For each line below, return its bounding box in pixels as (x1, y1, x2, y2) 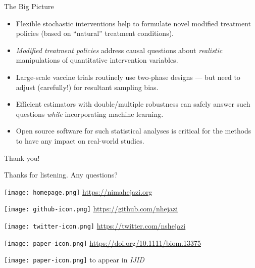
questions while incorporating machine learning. (16, 108, 164, 119)
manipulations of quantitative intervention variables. (16, 55, 178, 65)
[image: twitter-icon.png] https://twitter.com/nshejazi (4, 220, 186, 231)
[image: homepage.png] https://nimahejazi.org (4, 186, 152, 197)
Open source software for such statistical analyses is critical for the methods (16, 125, 251, 136)
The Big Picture (4, 1, 54, 11)
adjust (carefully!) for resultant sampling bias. (16, 81, 159, 92)
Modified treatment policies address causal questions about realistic (16, 44, 223, 55)
